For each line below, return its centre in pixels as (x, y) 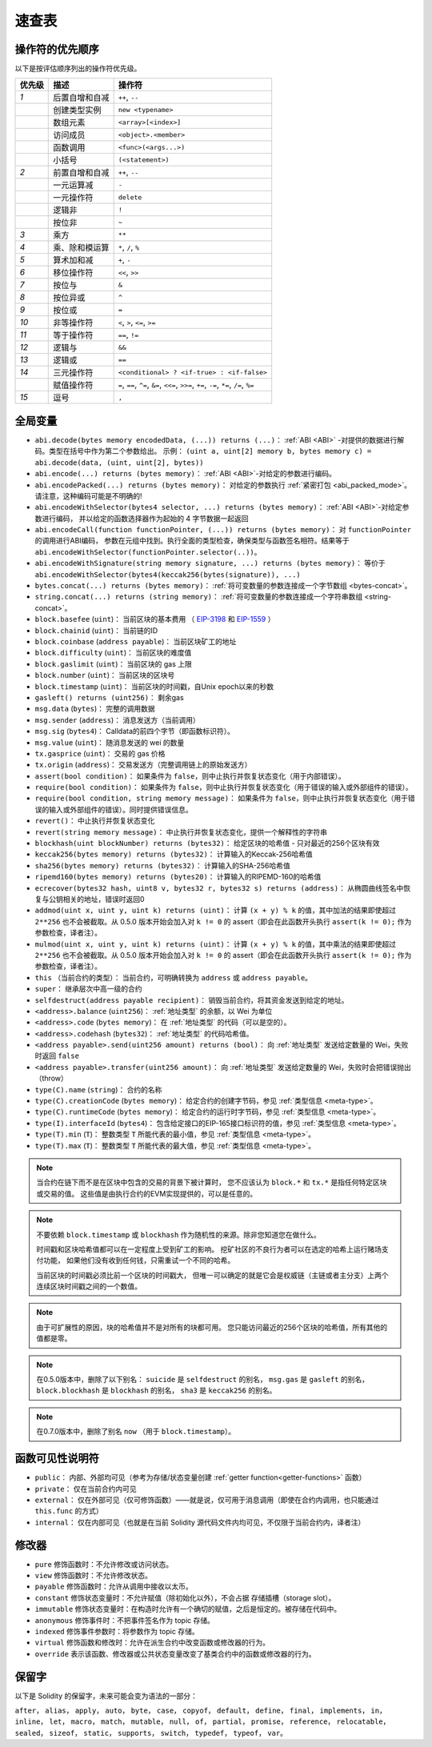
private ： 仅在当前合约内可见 (86, 1489)
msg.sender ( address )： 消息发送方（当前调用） (117, 719)
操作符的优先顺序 (57, 49)
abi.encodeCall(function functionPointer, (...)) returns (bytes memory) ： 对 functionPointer (223, 530)
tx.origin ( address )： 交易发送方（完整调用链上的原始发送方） (143, 765)
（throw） (51, 1078)
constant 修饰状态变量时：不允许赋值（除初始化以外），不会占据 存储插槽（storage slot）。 (185, 1597)
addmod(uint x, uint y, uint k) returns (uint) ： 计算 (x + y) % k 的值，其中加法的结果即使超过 (215, 910)
